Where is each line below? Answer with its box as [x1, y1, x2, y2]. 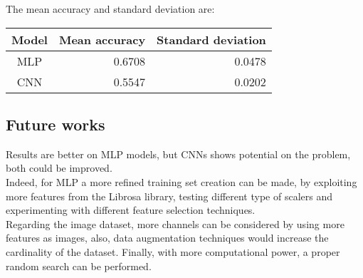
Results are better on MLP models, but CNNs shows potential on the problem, [6, 146, 351, 161]
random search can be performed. [6, 258, 152, 273]
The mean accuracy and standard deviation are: [6, 1, 215, 16]
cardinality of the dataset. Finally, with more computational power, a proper [6, 244, 340, 259]
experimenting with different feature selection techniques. [6, 202, 256, 217]
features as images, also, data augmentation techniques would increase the [6, 230, 329, 245]
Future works [6, 113, 105, 135]
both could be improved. [6, 160, 112, 175]
